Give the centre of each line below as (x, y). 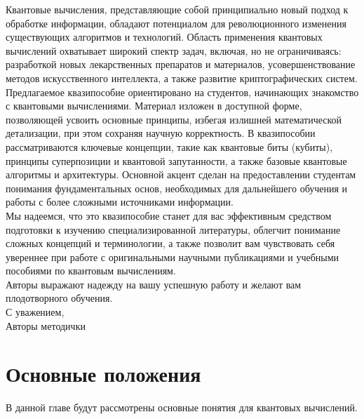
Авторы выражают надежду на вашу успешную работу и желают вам (154, 284)
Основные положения (103, 374)
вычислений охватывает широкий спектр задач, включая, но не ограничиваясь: (174, 50)
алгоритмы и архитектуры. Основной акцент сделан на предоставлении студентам (181, 174)
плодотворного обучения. (59, 298)
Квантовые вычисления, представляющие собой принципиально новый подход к (177, 9)
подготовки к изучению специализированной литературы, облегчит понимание (173, 229)
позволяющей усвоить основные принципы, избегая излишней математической (174, 119)
